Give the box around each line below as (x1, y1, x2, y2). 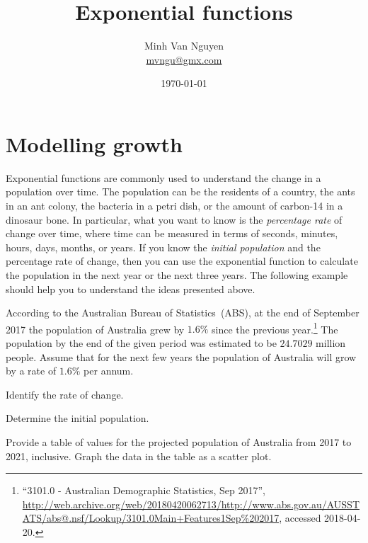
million (316, 336, 346, 350)
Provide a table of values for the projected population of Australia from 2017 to (6, 435, 352, 449)
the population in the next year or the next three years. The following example (6, 268, 348, 282)
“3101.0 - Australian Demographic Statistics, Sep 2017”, (22, 483, 265, 498)
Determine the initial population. (6, 411, 149, 425)
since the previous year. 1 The (212, 319, 338, 336)
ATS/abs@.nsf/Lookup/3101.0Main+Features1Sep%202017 (22, 510, 280, 525)
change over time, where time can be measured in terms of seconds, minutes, (6, 226, 338, 241)
